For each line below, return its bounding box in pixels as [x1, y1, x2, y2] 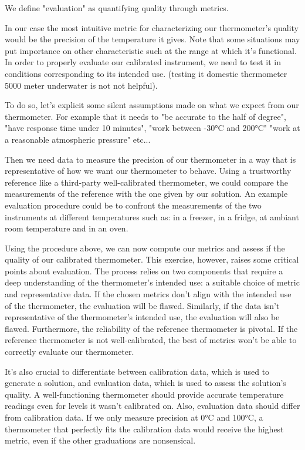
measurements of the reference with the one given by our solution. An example [5, 187, 288, 200]
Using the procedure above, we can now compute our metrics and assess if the [5, 241, 285, 254]
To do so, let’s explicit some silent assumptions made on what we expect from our [5, 99, 299, 111]
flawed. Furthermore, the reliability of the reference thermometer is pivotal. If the [5, 322, 298, 334]
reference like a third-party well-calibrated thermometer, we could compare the [5, 176, 288, 188]
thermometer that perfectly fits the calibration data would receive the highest [5, 422, 284, 435]
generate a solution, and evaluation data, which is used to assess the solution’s [5, 377, 286, 389]
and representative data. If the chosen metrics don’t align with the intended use [5, 288, 292, 300]
